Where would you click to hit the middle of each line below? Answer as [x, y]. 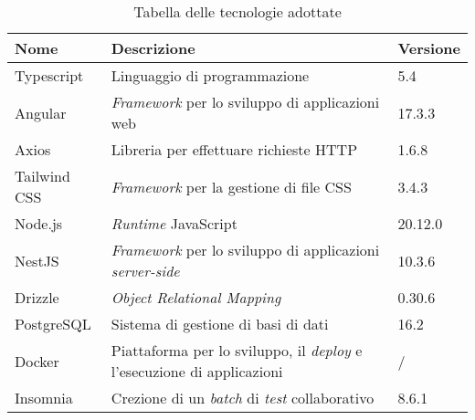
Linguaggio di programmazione [210, 75]
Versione [429, 48]
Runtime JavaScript [174, 223]
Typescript [49, 75]
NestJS [37, 260]
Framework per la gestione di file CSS [231, 186]
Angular [41, 112]
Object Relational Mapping [196, 297]
